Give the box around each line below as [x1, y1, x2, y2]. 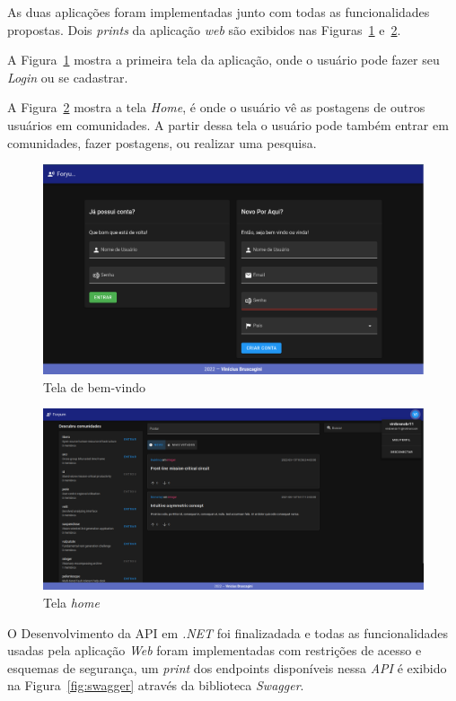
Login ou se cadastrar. [7, 67, 128, 86]
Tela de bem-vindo [43, 377, 145, 396]
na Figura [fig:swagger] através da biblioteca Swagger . [7, 676, 304, 695]
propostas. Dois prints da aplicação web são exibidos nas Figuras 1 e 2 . [7, 20, 401, 39]
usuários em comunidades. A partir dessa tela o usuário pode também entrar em [7, 115, 449, 134]
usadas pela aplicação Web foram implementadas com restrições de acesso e [7, 641, 422, 660]
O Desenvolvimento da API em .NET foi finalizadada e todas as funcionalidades [7, 623, 449, 642]
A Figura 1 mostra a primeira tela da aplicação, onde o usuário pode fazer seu [7, 50, 440, 69]
